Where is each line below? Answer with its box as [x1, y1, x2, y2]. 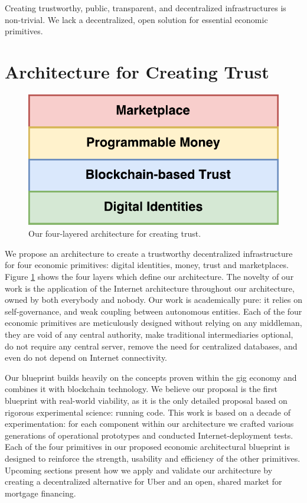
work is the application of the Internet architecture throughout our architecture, [5, 282, 295, 294]
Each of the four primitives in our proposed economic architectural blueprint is [5, 440, 290, 453]
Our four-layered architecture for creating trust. [28, 227, 201, 240]
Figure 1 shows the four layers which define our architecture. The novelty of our [5, 270, 294, 283]
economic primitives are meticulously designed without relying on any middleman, [5, 316, 302, 329]
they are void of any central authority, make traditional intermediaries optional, [5, 328, 293, 341]
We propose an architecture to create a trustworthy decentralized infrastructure [5, 247, 293, 259]
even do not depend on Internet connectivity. [5, 351, 168, 364]
